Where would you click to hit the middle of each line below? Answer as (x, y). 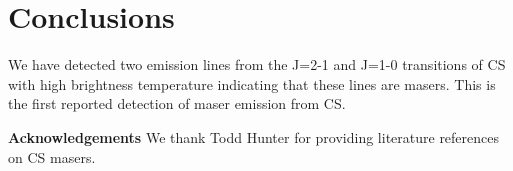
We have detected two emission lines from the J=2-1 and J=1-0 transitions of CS (257, 64)
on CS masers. (52, 156)
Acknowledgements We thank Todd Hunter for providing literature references (254, 136)
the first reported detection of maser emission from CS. (177, 103)
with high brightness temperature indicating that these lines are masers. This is (252, 83)
